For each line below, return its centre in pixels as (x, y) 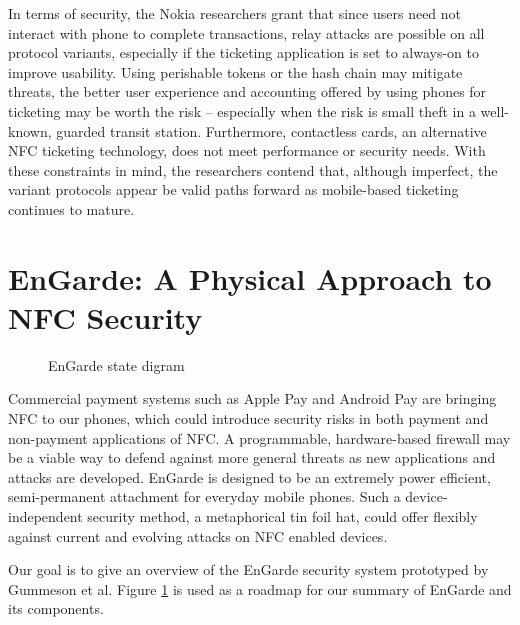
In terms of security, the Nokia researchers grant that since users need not (235, 13)
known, (30, 130)
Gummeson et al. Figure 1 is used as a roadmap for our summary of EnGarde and (260, 588)
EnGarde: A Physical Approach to (250, 277)
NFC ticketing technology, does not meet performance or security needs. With (247, 150)
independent (45, 516)
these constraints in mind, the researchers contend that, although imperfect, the (253, 169)
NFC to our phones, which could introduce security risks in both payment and (248, 418)
